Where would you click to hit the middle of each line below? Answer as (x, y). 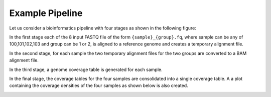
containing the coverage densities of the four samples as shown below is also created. (99, 85)
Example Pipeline (46, 13)
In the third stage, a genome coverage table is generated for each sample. (86, 69)
